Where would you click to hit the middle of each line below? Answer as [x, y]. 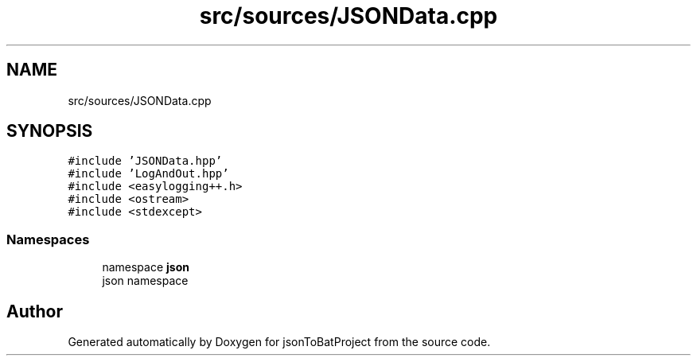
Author [35, 311]
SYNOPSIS [50, 131]
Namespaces [48, 239]
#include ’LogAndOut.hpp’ [148, 174]
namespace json [146, 267]
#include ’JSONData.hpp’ [145, 161]
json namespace [145, 281]
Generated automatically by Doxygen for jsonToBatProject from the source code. [279, 342]
